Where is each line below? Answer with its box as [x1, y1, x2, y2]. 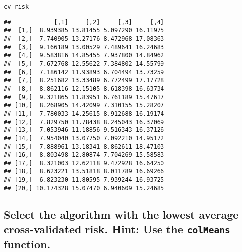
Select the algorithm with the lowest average [4, 206, 239, 222]
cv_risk [4, 3, 29, 10]
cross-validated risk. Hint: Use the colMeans [4, 221, 230, 237]
